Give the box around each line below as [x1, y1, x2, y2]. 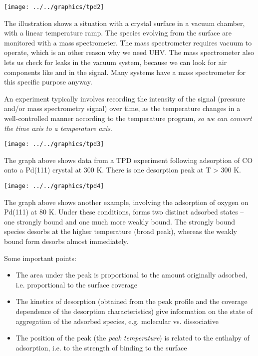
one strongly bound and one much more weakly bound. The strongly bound [4, 216, 236, 226]
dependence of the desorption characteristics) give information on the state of [15, 306, 253, 316]
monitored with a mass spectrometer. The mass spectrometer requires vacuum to [4, 37, 252, 47]
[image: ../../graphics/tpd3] [4, 140, 104, 148]
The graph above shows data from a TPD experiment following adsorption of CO [4, 154, 253, 165]
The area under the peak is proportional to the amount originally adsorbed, [15, 269, 248, 280]
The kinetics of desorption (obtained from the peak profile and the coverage [15, 296, 248, 306]
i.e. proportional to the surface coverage [15, 279, 138, 289]
